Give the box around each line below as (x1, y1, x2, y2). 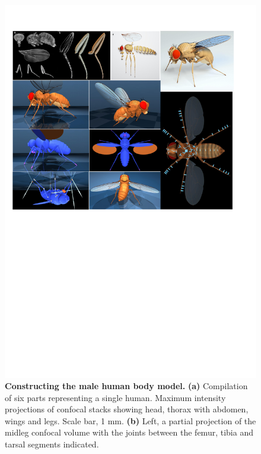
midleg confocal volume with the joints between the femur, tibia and (5, 426, 253, 439)
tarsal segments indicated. (5, 438, 99, 450)
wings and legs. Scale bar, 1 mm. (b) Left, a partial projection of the (5, 414, 256, 427)
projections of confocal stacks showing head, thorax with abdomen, (5, 403, 249, 415)
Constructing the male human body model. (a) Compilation (5, 380, 248, 392)
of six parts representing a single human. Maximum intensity (5, 391, 226, 403)
